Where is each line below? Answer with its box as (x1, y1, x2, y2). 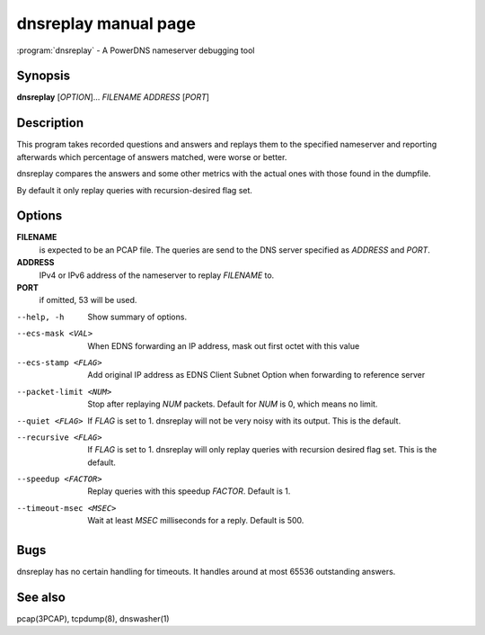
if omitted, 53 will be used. (39, 295, 137, 306)
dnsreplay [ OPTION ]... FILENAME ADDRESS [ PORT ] (16, 92, 210, 103)
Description (16, 115, 84, 130)
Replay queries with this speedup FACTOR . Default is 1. (87, 486, 291, 496)
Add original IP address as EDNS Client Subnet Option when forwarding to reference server (87, 370, 426, 380)
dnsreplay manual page (16, 13, 197, 33)
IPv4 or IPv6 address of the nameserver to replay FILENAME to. (39, 270, 275, 281)
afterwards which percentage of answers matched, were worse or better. (16, 151, 287, 162)
